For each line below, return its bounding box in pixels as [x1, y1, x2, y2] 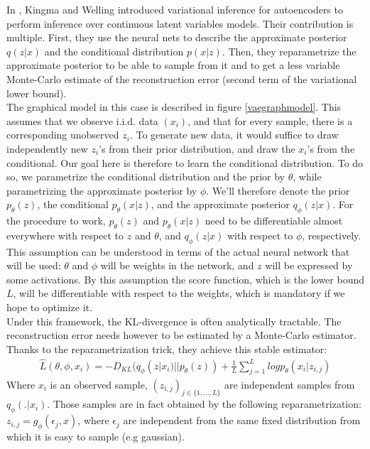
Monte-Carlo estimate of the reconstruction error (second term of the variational [6, 71, 357, 86]
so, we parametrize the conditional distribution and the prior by [6, 169, 285, 184]
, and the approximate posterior [151, 197, 290, 212]
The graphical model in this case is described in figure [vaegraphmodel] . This [6, 99, 342, 114]
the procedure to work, [6, 213, 106, 228]
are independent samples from [224, 377, 355, 391]
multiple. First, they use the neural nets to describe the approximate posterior [6, 30, 347, 45]
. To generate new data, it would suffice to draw [129, 127, 339, 142]
